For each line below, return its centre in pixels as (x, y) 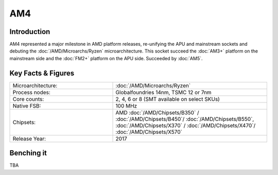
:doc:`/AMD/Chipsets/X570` (149, 132)
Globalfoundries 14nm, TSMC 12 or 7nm (163, 92)
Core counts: (28, 99)
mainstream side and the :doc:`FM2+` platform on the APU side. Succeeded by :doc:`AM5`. (106, 58)
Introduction (30, 32)
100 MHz (126, 106)
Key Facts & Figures (42, 73)
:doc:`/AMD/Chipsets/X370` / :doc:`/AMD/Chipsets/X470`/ (186, 125)
